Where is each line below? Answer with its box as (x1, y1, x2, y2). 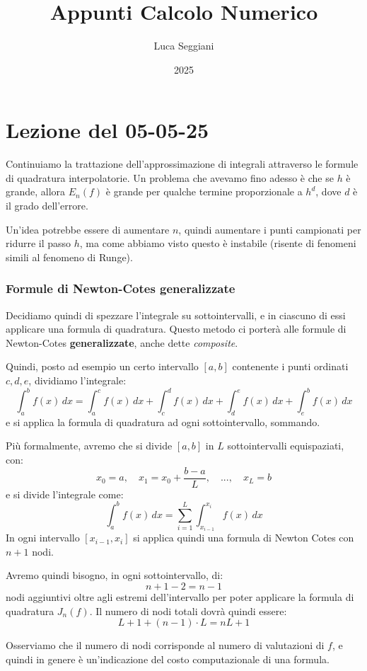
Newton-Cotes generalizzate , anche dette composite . (6, 335, 238, 350)
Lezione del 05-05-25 (6, 115, 209, 144)
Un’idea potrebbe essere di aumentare (6, 222, 170, 236)
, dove (315, 184, 342, 199)
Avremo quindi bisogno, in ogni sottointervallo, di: (6, 568, 223, 583)
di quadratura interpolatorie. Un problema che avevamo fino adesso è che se (6, 170, 334, 185)
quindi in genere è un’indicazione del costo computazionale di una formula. (6, 651, 330, 666)
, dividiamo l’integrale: (28, 373, 127, 387)
